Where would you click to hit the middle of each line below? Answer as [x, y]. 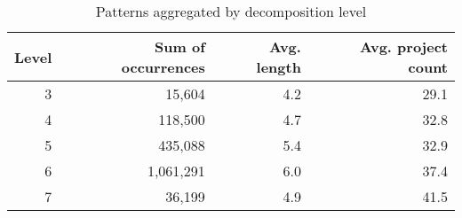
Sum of [180, 47]
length [279, 67]
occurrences [163, 67]
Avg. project [404, 47]
